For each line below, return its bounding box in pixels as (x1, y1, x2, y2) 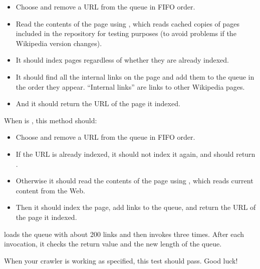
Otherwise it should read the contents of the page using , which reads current (16, 175, 253, 186)
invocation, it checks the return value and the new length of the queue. (4, 238, 222, 249)
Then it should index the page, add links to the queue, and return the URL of (16, 202, 256, 212)
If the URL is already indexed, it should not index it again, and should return (16, 148, 255, 159)
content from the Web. (16, 185, 85, 195)
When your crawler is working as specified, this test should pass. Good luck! (4, 255, 238, 265)
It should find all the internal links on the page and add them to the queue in (16, 71, 254, 82)
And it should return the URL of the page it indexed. (16, 98, 180, 109)
